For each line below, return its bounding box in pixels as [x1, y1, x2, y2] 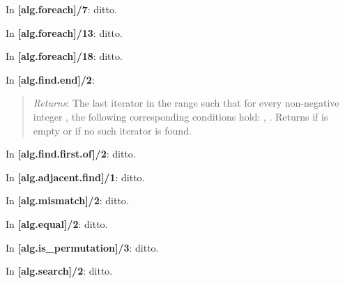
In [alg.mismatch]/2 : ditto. [6, 193, 129, 208]
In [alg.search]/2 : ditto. [6, 263, 113, 278]
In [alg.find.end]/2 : [6, 72, 95, 86]
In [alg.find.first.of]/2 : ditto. [6, 146, 136, 161]
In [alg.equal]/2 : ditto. [6, 216, 108, 231]
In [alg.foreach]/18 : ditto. [6, 49, 123, 63]
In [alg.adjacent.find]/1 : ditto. [6, 169, 145, 184]
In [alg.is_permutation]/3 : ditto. [6, 240, 159, 254]
